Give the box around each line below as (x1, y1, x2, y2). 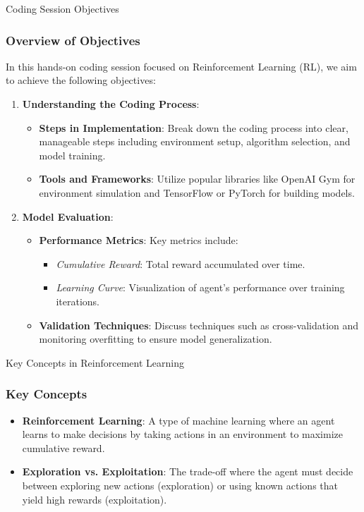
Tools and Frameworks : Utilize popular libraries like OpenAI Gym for (39, 171, 356, 186)
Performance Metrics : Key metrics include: (39, 233, 238, 248)
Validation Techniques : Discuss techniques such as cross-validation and (39, 317, 359, 332)
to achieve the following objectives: (6, 73, 156, 87)
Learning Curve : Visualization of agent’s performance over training (56, 280, 345, 295)
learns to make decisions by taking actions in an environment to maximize (22, 427, 343, 441)
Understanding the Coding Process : (22, 97, 200, 111)
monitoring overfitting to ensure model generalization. (39, 331, 272, 346)
